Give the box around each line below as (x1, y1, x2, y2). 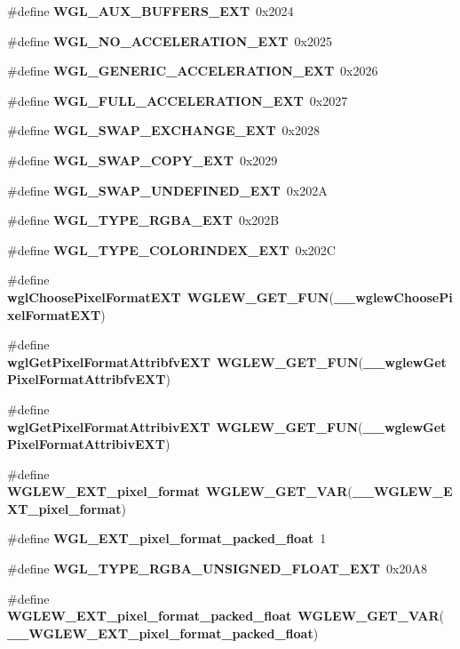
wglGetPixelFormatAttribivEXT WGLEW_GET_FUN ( (7, 417, 363, 436)
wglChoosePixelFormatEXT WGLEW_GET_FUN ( (7, 287, 334, 306)
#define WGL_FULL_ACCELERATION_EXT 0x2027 (7, 91, 348, 109)
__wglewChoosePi (333, 287, 453, 306)
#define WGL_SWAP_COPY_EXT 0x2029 (7, 150, 278, 169)
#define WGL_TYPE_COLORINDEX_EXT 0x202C (7, 240, 336, 259)
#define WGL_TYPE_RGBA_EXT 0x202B (7, 211, 280, 229)
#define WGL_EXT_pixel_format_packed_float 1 (7, 529, 327, 548)
